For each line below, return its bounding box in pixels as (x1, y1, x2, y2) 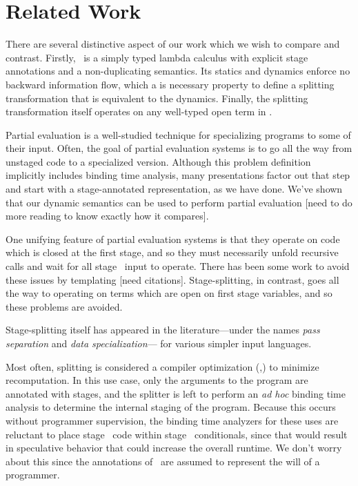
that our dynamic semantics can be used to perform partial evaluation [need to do (6, 195, 352, 209)
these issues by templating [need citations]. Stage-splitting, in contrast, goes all (6, 272, 339, 286)
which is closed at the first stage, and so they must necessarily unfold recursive (6, 245, 339, 260)
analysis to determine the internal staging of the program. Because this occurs (6, 400, 336, 414)
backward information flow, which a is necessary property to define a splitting (6, 77, 335, 91)
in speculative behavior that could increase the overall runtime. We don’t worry (6, 440, 342, 455)
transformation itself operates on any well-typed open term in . (6, 104, 272, 119)
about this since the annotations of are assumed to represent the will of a (6, 454, 320, 468)
